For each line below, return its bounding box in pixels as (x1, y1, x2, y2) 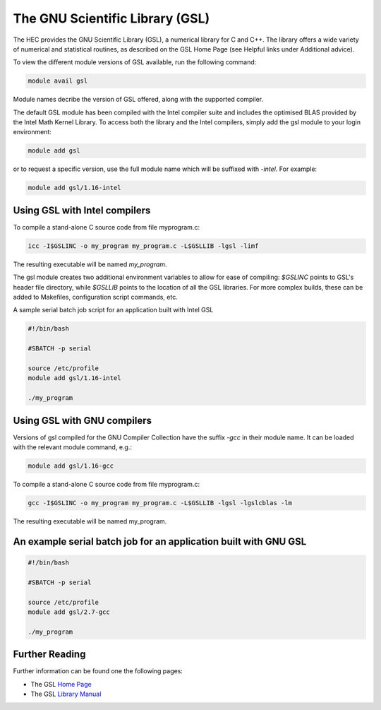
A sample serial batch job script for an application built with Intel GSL (13, 306, 214, 314)
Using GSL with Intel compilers (13, 204, 151, 216)
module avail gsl (28, 77, 88, 85)
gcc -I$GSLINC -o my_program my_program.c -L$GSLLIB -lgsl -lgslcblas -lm (28, 499, 293, 507)
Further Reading (13, 649, 86, 661)
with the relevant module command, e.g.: (13, 443, 132, 451)
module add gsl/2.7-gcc (28, 608, 111, 616)
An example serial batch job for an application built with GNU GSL (13, 536, 307, 548)
